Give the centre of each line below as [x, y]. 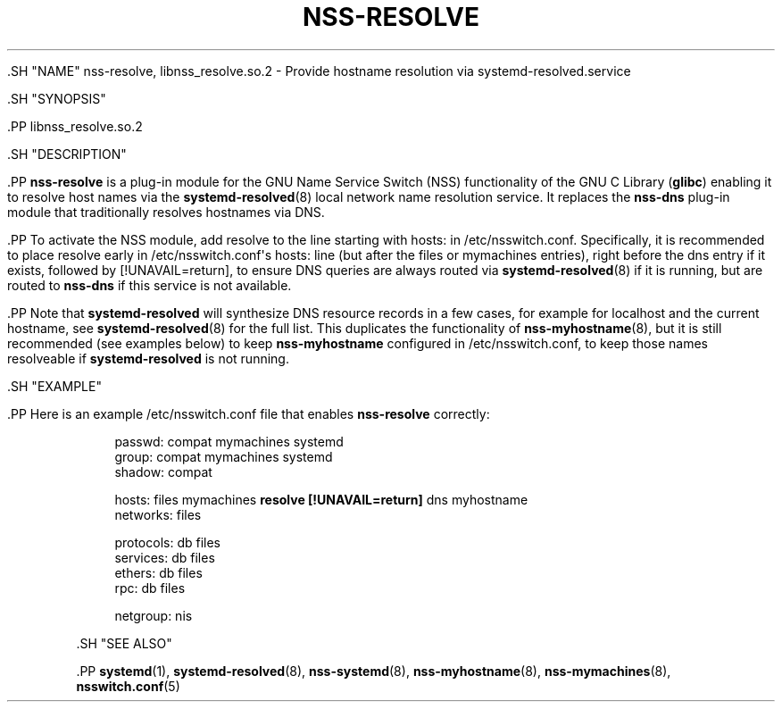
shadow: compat [163, 471]
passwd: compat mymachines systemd [229, 441]
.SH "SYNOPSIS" [57, 98]
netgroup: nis [154, 615]
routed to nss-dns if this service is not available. [150, 285]
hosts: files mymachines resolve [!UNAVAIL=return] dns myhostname [321, 499]
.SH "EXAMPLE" [54, 386]
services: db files [165, 557]
